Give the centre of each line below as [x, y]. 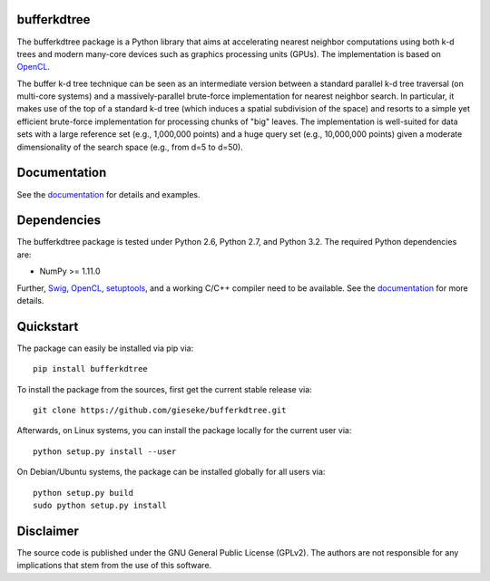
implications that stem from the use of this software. [114, 566]
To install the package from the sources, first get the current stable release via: [164, 389]
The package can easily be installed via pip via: [105, 348]
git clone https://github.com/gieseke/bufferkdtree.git [160, 411]
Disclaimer [48, 531]
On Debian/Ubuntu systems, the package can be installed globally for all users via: [171, 472]
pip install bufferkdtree [91, 369]
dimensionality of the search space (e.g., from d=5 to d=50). [130, 147]
